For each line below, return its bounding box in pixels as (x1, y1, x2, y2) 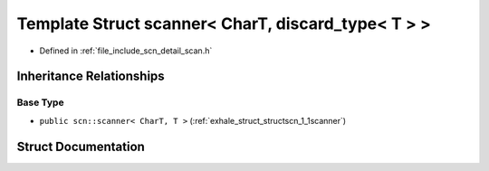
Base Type (16, 96, 64, 109)
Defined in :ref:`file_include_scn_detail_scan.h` (39, 45, 213, 56)
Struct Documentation (16, 138, 145, 154)
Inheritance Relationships (16, 69, 165, 84)
